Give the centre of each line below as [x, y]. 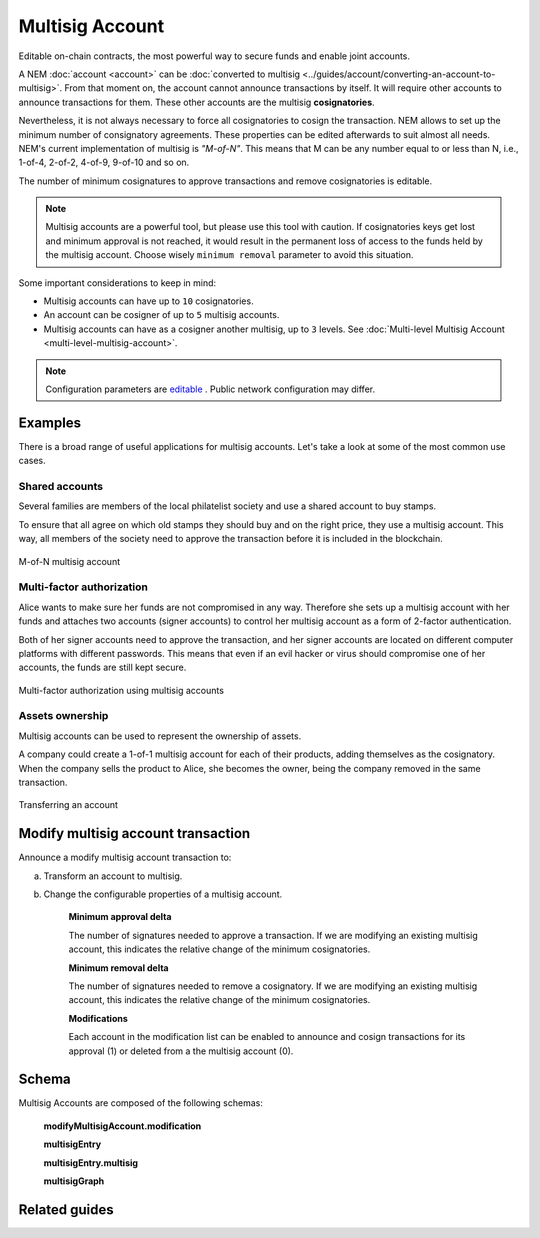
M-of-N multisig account [69, 561]
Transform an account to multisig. [113, 876]
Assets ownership [63, 716]
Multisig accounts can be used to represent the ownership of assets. [160, 736]
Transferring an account [68, 805]
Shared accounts [61, 487]
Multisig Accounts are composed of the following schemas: [141, 1103]
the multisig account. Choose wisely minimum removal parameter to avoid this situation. [229, 255]
